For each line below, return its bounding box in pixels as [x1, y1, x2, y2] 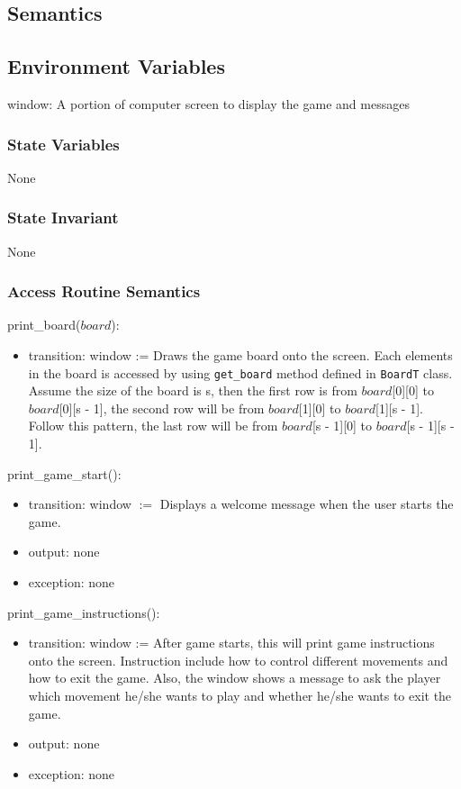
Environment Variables [7, 52, 225, 80]
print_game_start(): [7, 464, 122, 483]
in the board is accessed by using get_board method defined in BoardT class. [28, 363, 453, 382]
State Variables [7, 132, 120, 155]
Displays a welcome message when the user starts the [159, 494, 454, 513]
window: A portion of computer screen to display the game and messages [7, 94, 410, 113]
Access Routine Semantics [7, 280, 201, 303]
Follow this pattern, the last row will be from [28, 416, 278, 435]
